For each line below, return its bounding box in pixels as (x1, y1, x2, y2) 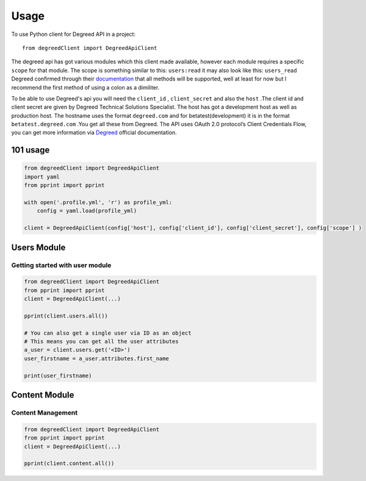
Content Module (11, 390, 74, 401)
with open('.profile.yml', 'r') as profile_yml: (24, 199, 173, 206)
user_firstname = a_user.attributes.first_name (24, 355, 169, 362)
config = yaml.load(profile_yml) (37, 207, 137, 215)
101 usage (11, 145, 50, 155)
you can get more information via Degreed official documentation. (11, 129, 177, 137)
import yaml (24, 173, 60, 180)
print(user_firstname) (24, 372, 92, 379)
